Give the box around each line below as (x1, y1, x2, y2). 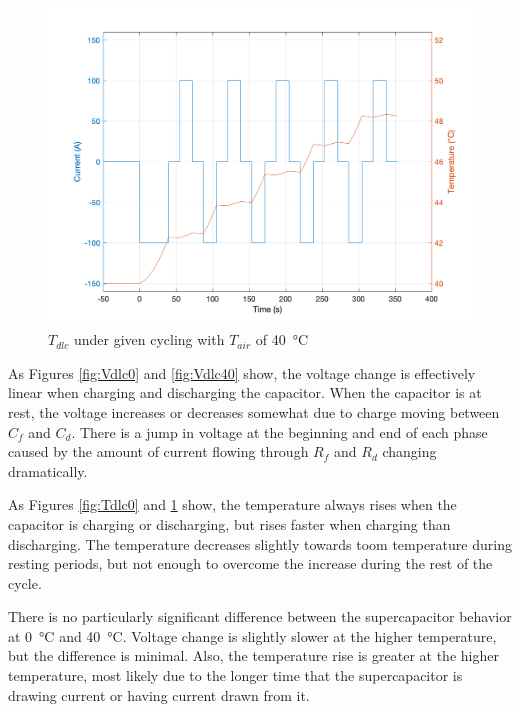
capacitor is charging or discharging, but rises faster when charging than (8, 513, 451, 534)
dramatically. (8, 460, 88, 481)
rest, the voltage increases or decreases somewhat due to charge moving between (8, 401, 500, 422)
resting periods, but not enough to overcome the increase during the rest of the (8, 553, 493, 574)
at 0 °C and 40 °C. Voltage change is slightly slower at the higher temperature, (8, 625, 497, 646)
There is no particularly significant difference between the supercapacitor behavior (8, 606, 512, 627)
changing (382, 441, 437, 462)
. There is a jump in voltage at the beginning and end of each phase (71, 421, 488, 442)
